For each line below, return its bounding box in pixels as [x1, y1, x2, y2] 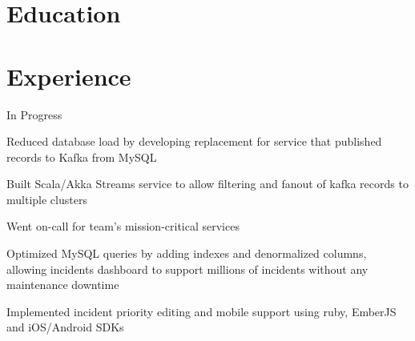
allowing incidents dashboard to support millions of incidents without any [6, 260, 369, 277]
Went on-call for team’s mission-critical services [6, 218, 240, 235]
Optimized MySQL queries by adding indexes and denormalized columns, [6, 245, 367, 262]
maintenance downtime [6, 276, 119, 293]
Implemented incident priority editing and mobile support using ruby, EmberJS [6, 303, 397, 319]
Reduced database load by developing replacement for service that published [6, 133, 382, 150]
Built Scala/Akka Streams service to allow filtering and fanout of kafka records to [6, 175, 409, 192]
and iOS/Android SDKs [6, 319, 124, 335]
